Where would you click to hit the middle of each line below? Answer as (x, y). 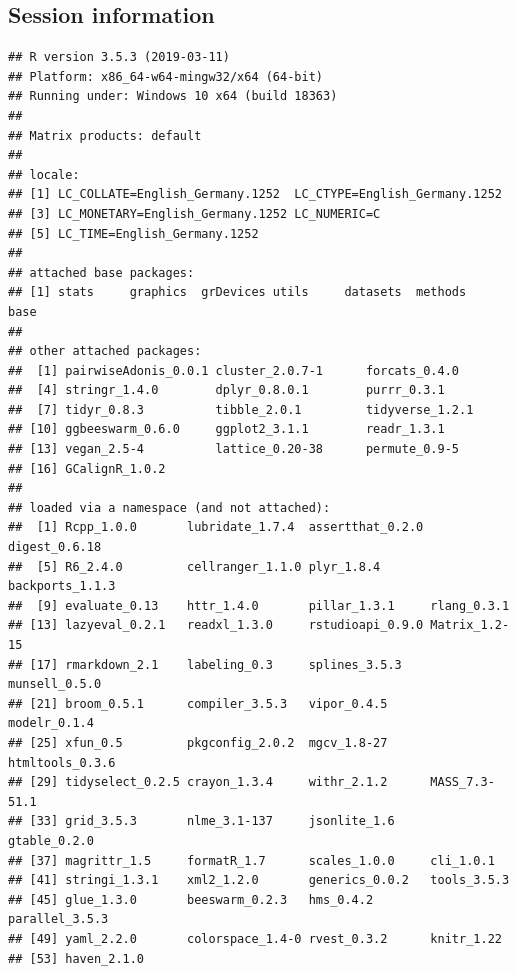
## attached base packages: (101, 272)
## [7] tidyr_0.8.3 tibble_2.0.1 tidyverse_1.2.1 (241, 409)
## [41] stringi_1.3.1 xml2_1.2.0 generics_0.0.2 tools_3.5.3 (259, 880)
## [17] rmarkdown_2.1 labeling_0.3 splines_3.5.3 (205, 664)
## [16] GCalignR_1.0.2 (87, 468)
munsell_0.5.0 (55, 684)
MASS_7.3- (462, 782)
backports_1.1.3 (62, 586)
